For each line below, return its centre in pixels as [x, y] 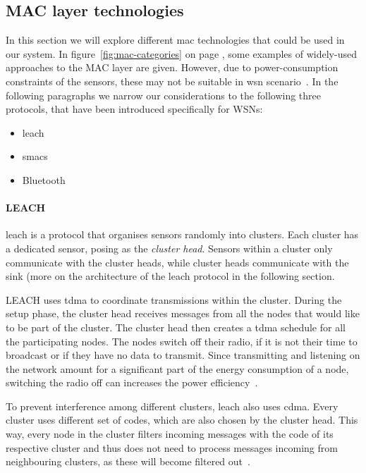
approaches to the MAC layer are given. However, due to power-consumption [172, 67]
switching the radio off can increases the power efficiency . [132, 382]
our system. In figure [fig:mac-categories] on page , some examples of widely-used [181, 53]
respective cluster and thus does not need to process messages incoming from [172, 447]
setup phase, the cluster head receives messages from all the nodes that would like [183, 313]
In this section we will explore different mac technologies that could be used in [175, 40]
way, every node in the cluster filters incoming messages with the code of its [170, 434]
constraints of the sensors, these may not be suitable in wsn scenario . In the [172, 81]
